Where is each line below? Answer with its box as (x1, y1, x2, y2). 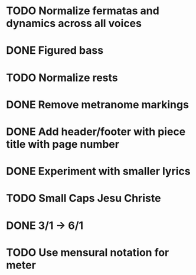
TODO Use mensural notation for (6, 245, 169, 259)
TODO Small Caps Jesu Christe (6, 192, 161, 205)
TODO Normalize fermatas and (6, 4, 159, 18)
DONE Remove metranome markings (6, 98, 189, 111)
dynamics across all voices (6, 17, 142, 30)
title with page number (6, 137, 120, 151)
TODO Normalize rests (6, 71, 118, 84)
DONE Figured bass (6, 44, 104, 57)
